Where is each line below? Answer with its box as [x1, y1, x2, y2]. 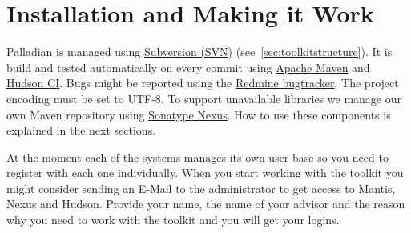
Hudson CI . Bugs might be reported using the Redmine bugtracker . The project [6, 74, 399, 91]
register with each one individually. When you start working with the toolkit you [6, 164, 404, 181]
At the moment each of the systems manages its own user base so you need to [6, 148, 389, 165]
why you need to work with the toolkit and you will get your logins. [6, 211, 340, 228]
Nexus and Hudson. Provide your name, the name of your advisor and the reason [6, 195, 405, 212]
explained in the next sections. [6, 122, 156, 139]
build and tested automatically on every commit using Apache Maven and [6, 58, 370, 75]
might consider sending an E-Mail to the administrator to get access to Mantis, [6, 179, 396, 196]
